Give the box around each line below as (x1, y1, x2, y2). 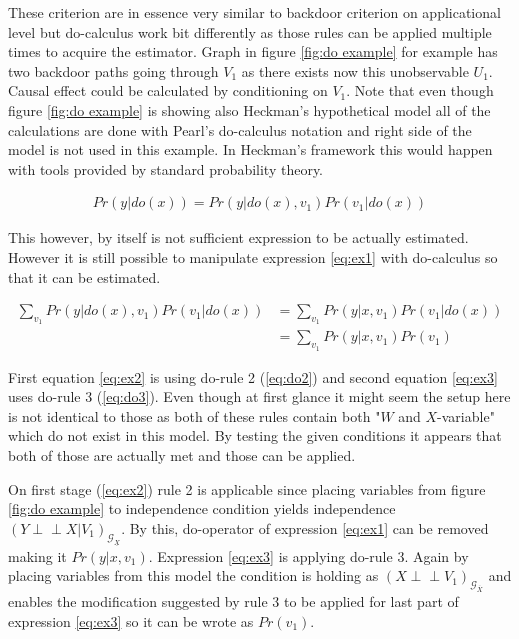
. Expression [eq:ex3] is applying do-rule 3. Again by (148, 545, 469, 566)
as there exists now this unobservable (241, 60, 469, 81)
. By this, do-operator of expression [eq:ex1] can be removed (121, 517, 489, 538)
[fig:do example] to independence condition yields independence (8, 498, 396, 519)
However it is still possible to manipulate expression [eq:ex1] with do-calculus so (8, 246, 498, 267)
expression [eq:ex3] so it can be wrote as (8, 610, 254, 631)
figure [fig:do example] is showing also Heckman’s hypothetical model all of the (8, 99, 491, 120)
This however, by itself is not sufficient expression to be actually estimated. (8, 227, 469, 248)
